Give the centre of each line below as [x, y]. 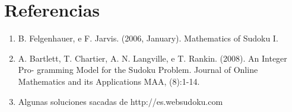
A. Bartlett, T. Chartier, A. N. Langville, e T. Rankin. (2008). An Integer [153, 58]
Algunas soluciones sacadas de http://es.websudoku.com [120, 101]
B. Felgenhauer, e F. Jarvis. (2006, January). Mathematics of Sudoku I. [148, 38]
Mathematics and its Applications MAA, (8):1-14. [109, 81]
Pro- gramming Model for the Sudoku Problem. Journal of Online [138, 70]
